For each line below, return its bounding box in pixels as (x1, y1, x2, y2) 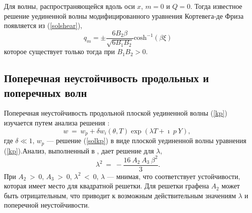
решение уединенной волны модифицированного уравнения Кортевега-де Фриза (4, 10, 244, 21)
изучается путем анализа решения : (4, 118, 110, 128)
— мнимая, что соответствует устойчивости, (107, 171, 240, 181)
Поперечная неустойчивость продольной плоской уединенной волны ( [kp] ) (4, 108, 227, 118)
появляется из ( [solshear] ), (4, 20, 83, 30)
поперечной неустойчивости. (4, 200, 90, 210)
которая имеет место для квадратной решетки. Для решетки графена (4, 181, 209, 191)
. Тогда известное (190, 1, 243, 11)
